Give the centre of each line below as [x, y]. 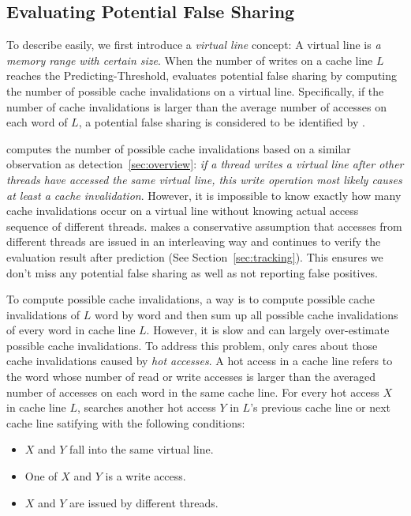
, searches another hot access [147, 407]
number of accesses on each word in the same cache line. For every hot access [193, 392]
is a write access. [146, 476]
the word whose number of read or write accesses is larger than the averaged [191, 377]
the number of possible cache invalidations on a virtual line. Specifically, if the [195, 90]
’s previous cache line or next [321, 407]
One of [41, 476]
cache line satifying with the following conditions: [126, 422]
